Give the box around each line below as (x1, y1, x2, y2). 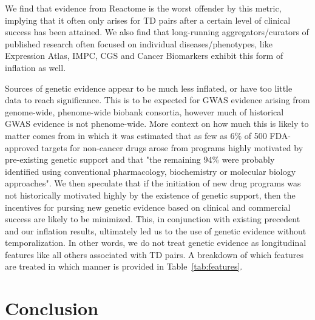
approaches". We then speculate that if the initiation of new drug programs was (5, 177, 301, 189)
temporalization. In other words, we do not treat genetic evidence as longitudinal (5, 236, 307, 249)
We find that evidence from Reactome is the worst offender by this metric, (5, 2, 282, 14)
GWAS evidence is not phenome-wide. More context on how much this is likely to (5, 117, 309, 130)
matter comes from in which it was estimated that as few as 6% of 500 (5, 129, 267, 141)
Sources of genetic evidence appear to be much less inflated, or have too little (5, 81, 293, 94)
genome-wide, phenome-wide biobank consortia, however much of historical (5, 105, 284, 118)
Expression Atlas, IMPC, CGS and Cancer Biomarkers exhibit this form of (5, 49, 283, 62)
